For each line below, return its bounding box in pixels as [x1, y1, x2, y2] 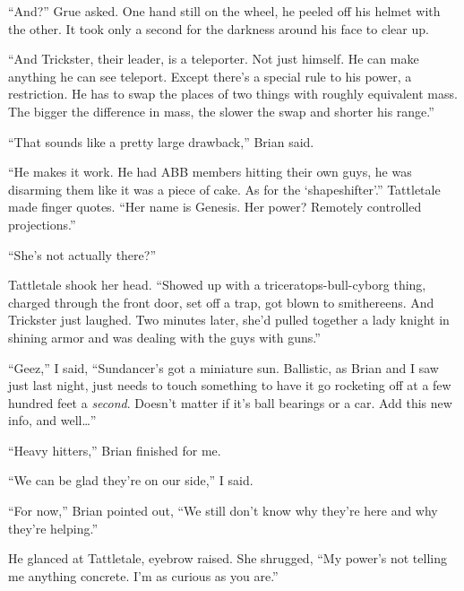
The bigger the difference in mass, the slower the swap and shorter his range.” [8, 101, 434, 120]
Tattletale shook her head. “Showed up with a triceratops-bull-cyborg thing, [8, 275, 426, 294]
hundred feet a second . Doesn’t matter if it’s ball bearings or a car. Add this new [8, 393, 452, 412]
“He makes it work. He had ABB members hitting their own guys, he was [8, 162, 412, 181]
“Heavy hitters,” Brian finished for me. [8, 440, 221, 459]
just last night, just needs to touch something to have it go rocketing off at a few [8, 376, 451, 395]
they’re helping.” [8, 518, 99, 537]
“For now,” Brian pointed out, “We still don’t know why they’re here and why [8, 501, 438, 520]
